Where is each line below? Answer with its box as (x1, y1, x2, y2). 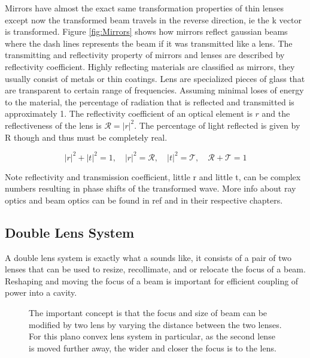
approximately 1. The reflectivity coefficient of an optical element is (5, 107, 253, 120)
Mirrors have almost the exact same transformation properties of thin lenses (5, 2, 284, 14)
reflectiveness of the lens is (5, 119, 102, 131)
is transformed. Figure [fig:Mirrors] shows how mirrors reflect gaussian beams (5, 25, 288, 38)
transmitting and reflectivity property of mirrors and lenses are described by (5, 48, 285, 61)
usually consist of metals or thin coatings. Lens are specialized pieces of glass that (5, 72, 305, 84)
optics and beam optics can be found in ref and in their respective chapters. (5, 193, 283, 206)
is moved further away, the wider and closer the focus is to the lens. (29, 341, 276, 354)
